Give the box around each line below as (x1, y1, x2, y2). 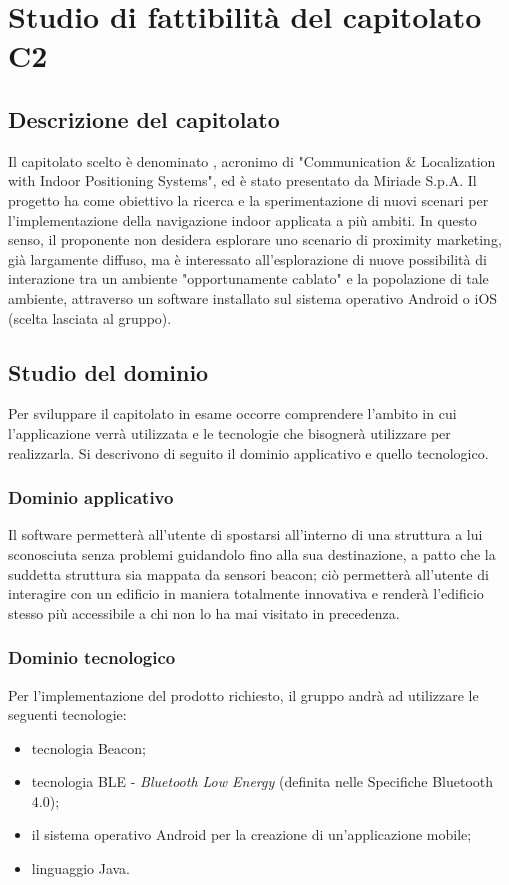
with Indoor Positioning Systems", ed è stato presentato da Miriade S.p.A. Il (8, 170, 477, 191)
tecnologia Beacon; (31, 737, 146, 758)
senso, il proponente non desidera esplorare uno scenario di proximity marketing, (8, 229, 502, 250)
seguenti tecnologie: (8, 704, 127, 725)
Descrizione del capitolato (8, 103, 280, 134)
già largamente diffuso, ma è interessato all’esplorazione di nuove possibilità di (8, 248, 487, 269)
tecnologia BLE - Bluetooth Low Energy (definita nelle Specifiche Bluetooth (31, 771, 494, 792)
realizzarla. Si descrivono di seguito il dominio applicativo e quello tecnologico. (8, 442, 489, 463)
